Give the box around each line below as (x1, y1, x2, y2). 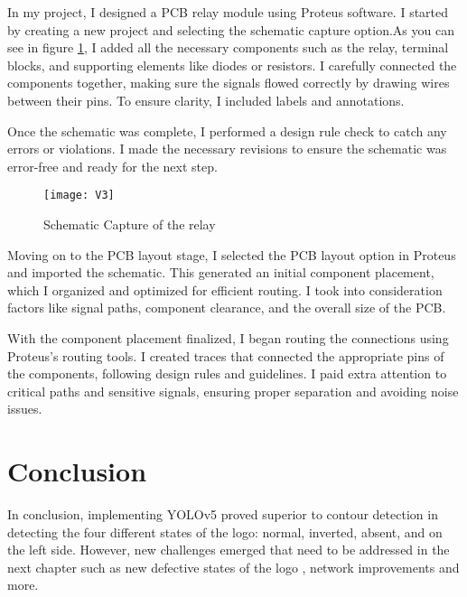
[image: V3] (43, 189, 115, 202)
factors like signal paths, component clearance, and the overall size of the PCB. (7, 298, 446, 317)
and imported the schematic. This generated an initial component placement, (7, 263, 434, 282)
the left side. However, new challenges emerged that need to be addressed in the (7, 540, 450, 559)
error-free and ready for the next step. (7, 156, 218, 175)
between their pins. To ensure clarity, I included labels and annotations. (7, 90, 405, 109)
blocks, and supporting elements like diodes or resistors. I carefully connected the (7, 55, 457, 74)
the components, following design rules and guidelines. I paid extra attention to (7, 364, 447, 383)
